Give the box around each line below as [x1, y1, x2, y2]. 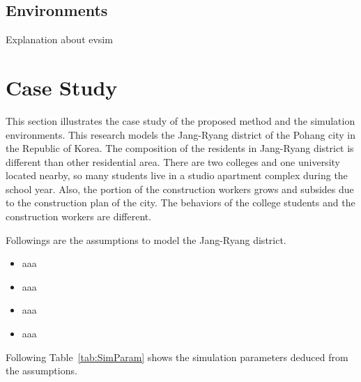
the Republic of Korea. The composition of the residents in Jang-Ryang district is [6, 141, 354, 155]
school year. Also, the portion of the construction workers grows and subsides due [6, 181, 354, 196]
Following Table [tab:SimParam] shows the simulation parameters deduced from [6, 349, 348, 364]
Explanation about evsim [6, 32, 113, 47]
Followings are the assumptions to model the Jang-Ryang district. [6, 232, 286, 247]
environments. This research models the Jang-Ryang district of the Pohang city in [6, 127, 355, 142]
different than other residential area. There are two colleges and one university [6, 154, 340, 169]
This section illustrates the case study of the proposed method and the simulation [6, 113, 355, 128]
